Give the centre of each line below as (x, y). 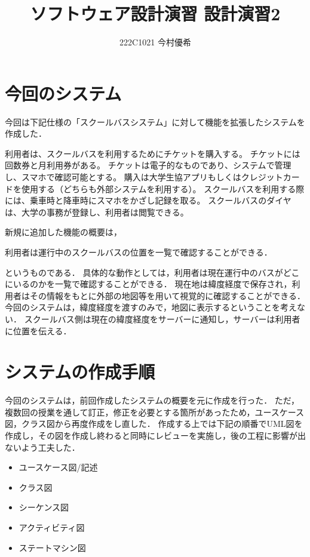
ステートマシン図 (52, 547)
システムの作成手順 (80, 372)
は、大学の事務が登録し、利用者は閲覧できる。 (97, 212)
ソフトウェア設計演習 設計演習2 (155, 13)
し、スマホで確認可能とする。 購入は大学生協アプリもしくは (123, 177)
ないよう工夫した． (42, 447)
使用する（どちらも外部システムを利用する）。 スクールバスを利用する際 (163, 188)
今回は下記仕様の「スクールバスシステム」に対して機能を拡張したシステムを (155, 121)
